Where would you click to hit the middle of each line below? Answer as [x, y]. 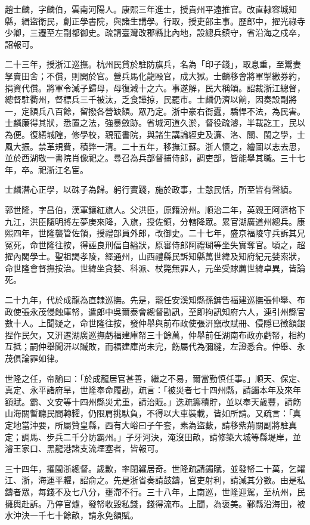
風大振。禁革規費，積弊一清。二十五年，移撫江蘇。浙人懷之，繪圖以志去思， [155, 146]
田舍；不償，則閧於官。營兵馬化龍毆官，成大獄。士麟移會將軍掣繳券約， [163, 75]
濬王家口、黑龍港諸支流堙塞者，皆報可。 [84, 448]
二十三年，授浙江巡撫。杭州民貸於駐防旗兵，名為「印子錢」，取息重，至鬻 [149, 64]
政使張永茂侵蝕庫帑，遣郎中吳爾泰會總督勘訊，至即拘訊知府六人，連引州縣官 [155, 311]
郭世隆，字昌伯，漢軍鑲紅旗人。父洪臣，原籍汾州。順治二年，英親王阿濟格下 [155, 209]
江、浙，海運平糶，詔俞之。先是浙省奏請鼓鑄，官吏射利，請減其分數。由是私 [155, 480]
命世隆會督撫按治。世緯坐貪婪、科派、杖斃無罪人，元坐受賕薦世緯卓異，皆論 [155, 268]
